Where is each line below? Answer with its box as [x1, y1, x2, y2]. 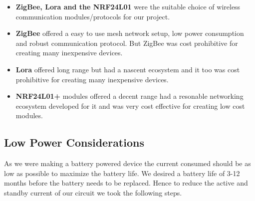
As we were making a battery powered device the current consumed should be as [4, 158, 251, 169]
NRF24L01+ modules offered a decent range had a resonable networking [15, 91, 244, 101]
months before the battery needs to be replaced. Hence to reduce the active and [4, 178, 248, 188]
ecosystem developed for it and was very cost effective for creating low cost [15, 100, 245, 111]
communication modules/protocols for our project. [15, 11, 170, 21]
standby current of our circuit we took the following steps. [4, 187, 182, 198]
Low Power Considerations [4, 135, 144, 150]
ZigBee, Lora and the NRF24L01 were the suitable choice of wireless [15, 1, 241, 11]
